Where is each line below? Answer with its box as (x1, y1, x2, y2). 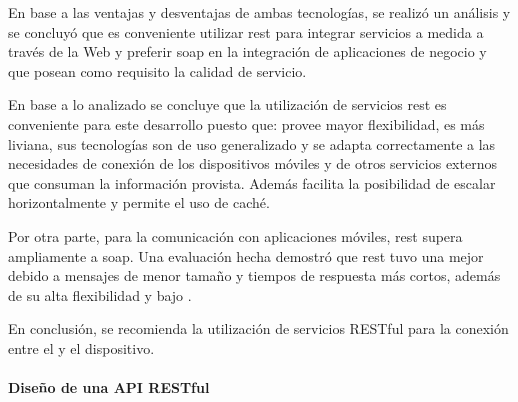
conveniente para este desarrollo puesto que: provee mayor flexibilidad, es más (8, 113, 485, 134)
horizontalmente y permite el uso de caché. (8, 192, 270, 213)
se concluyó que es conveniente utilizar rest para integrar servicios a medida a (8, 21, 484, 42)
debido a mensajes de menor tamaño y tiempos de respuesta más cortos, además (8, 265, 501, 286)
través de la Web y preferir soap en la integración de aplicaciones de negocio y (8, 41, 487, 62)
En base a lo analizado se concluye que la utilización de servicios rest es (8, 94, 447, 115)
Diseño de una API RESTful (8, 377, 210, 398)
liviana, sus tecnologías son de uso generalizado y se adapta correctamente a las (8, 133, 496, 154)
